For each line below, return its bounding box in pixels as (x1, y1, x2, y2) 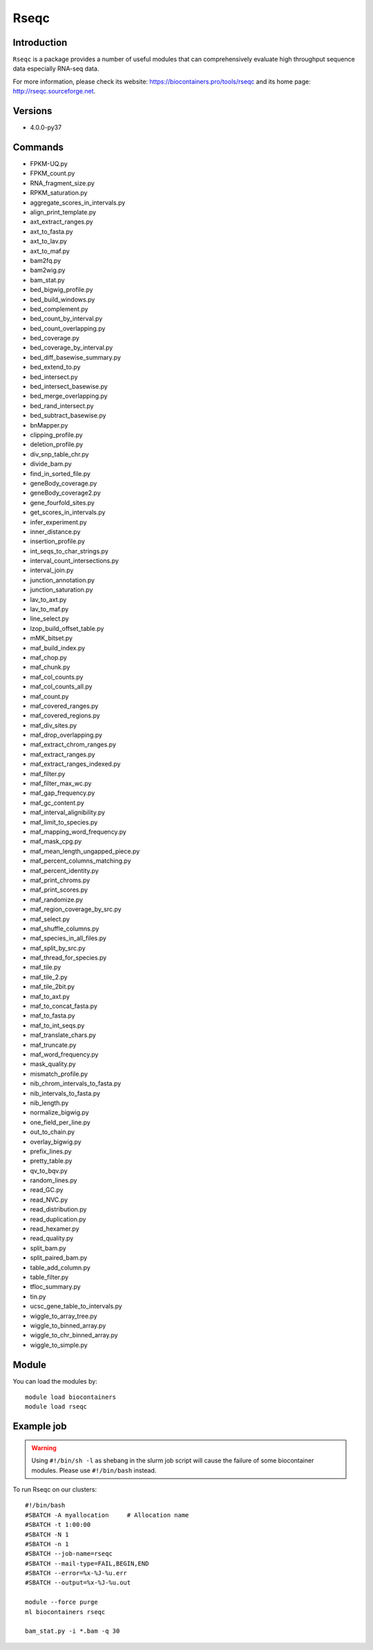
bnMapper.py (30, 421, 68, 429)
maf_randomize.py (30, 895, 83, 904)
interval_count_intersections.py (30, 557, 119, 565)
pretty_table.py (30, 1157, 73, 1165)
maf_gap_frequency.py (30, 789, 95, 797)
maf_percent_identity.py (30, 866, 99, 874)
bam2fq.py (30, 256, 61, 264)
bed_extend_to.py (30, 363, 81, 372)
